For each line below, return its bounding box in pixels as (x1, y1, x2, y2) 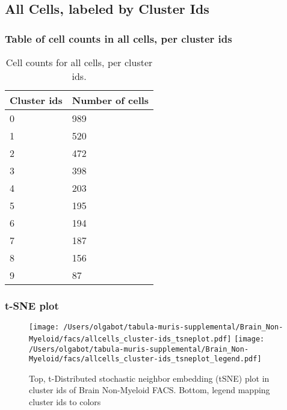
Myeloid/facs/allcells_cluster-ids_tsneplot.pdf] (29, 334, 232, 343)
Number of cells (72, 93, 149, 107)
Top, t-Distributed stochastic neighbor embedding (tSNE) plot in (29, 372, 270, 384)
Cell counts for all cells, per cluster (5, 55, 153, 69)
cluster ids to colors (29, 396, 101, 408)
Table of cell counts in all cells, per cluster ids (5, 31, 232, 46)
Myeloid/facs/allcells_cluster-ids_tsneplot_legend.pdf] (29, 355, 262, 364)
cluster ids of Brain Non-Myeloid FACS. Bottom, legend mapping (29, 384, 270, 396)
